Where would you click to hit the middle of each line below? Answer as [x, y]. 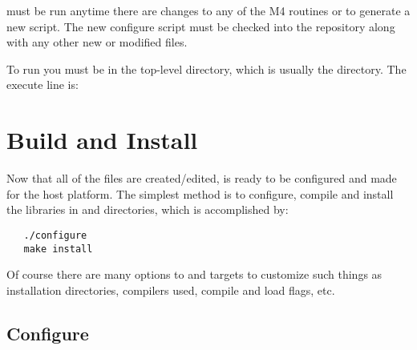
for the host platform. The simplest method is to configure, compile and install [200, 193]
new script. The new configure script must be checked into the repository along [201, 26]
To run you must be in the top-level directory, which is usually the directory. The [206, 68]
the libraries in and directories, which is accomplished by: [148, 209]
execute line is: [43, 84]
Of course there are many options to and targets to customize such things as [194, 274]
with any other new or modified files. [97, 42]
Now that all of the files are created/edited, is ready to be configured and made [202, 178]
